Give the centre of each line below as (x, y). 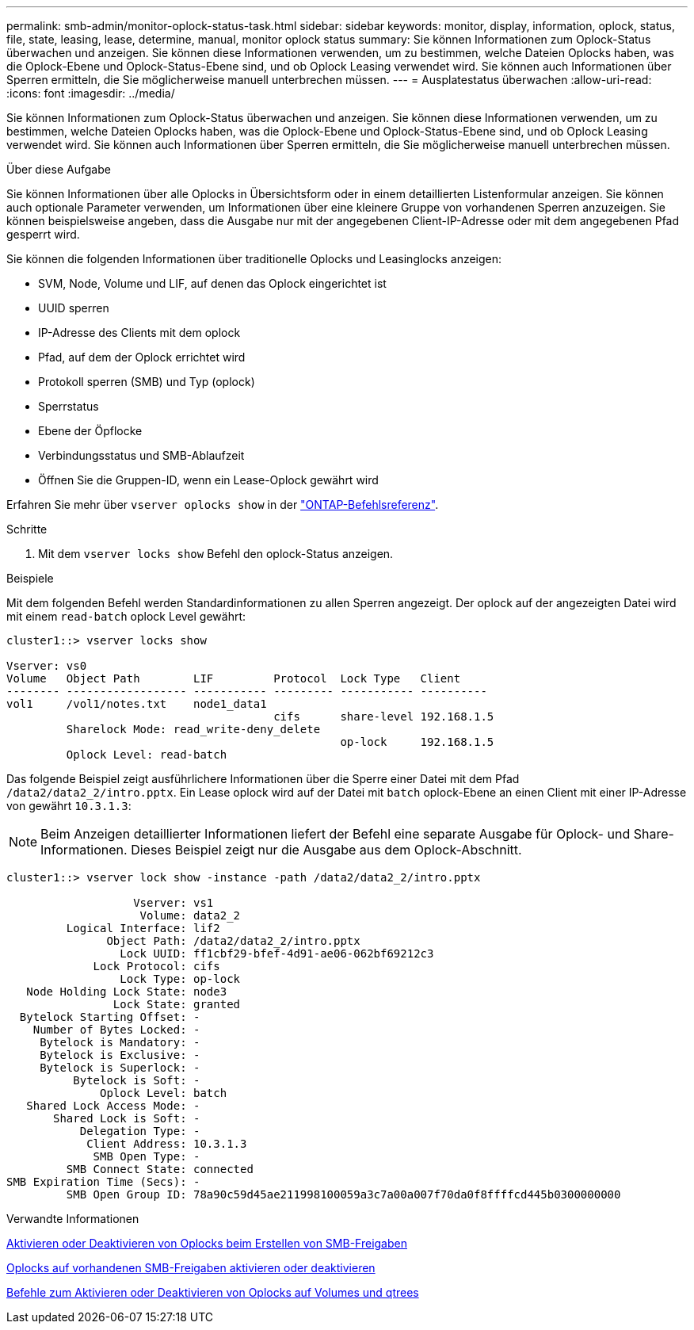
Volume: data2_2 (190, 915)
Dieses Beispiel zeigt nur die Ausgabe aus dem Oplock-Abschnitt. (326, 850)
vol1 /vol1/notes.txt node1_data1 (137, 704)
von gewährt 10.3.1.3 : (69, 806)
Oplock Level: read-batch (147, 755)
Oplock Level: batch (164, 1093)
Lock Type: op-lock (180, 979)
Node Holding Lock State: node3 (127, 992)
